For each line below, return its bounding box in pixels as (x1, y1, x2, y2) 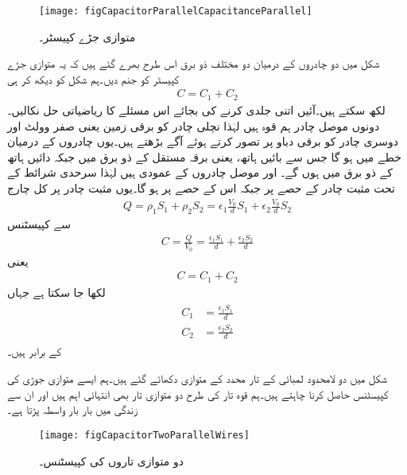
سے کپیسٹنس (7, 216, 72, 232)
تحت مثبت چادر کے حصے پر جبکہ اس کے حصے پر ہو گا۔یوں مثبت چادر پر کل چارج (7, 179, 395, 196)
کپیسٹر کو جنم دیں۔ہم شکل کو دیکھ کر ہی (7, 70, 180, 87)
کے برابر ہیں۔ (7, 343, 62, 360)
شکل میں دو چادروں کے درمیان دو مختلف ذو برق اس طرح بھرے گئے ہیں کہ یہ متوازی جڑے (7, 55, 380, 72)
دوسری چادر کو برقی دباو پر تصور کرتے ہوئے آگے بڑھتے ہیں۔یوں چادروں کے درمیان (7, 133, 398, 150)
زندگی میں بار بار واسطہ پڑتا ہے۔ (7, 401, 138, 418)
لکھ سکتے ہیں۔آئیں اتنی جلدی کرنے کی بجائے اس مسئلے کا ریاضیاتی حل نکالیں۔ (7, 101, 386, 118)
